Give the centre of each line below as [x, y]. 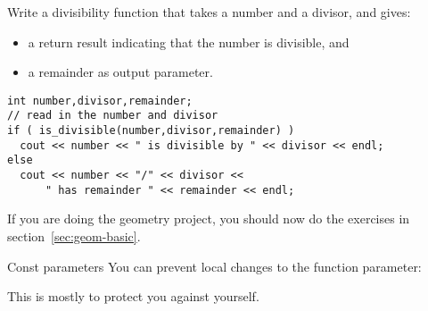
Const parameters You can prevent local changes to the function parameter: [214, 266]
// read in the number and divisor [113, 116]
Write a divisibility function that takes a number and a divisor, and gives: [209, 12]
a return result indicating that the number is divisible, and [189, 42]
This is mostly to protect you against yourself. [133, 296]
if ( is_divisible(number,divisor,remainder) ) [151, 131]
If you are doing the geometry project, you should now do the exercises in [209, 219]
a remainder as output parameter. [120, 72]
